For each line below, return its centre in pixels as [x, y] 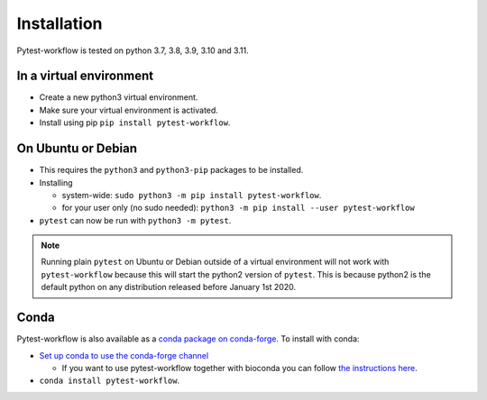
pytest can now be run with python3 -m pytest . [135, 220]
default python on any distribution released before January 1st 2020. [169, 287]
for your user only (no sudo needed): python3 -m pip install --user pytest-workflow [238, 208]
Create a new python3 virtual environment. [119, 97]
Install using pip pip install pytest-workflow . [135, 123]
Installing [56, 182]
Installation [60, 23]
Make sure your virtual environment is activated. [129, 110]
